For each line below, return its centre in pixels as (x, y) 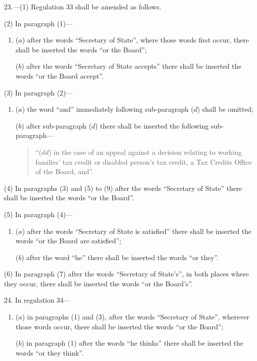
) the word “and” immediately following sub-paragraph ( (108, 109)
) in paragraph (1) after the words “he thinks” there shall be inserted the (132, 343)
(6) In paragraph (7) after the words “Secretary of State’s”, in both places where (127, 274)
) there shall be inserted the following (152, 125)
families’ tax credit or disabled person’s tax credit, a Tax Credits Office (144, 161)
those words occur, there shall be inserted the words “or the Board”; (119, 326)
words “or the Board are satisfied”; (68, 241)
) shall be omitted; (225, 109)
